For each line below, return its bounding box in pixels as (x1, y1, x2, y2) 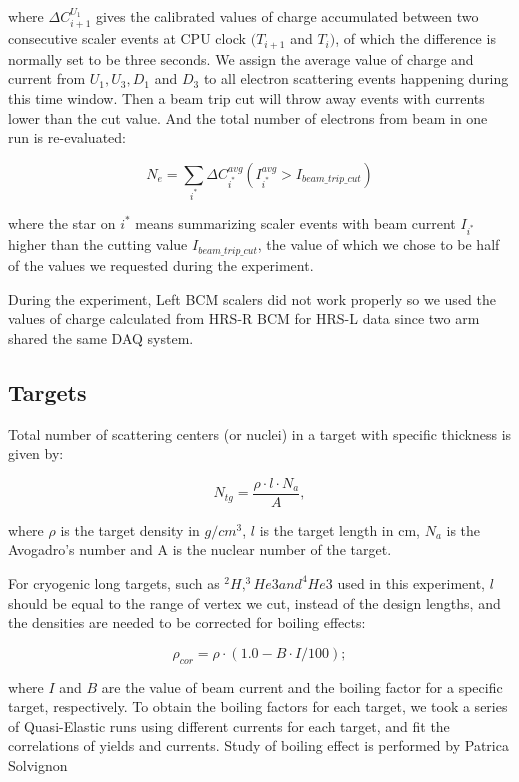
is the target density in (60, 519, 200, 540)
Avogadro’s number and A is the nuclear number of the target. (8, 539, 392, 560)
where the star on (8, 212, 116, 233)
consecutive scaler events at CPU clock (8, 28, 247, 49)
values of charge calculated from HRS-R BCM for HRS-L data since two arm (8, 308, 480, 329)
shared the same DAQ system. (8, 327, 194, 348)
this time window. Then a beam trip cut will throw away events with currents (8, 88, 485, 109)
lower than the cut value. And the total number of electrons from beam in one (8, 107, 488, 128)
